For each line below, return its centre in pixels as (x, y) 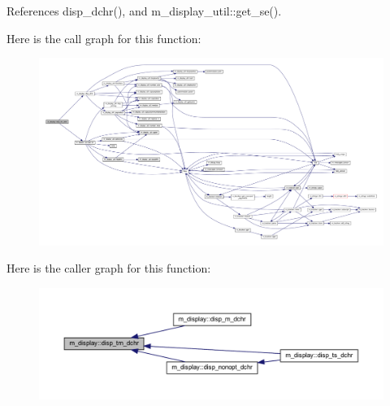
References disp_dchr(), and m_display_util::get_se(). (144, 11)
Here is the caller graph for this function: (109, 268)
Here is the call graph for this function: (104, 38)
